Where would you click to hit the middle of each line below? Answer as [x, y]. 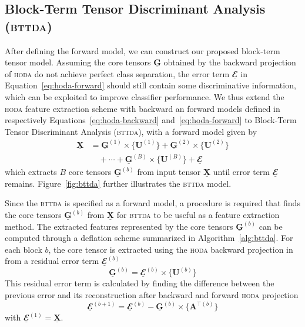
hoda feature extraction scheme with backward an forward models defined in [143, 108]
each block [24, 249]
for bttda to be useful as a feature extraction [198, 215]
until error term [242, 172]
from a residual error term [52, 261]
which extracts [31, 172]
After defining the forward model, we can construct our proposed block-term [143, 50]
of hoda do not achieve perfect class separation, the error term [117, 73]
